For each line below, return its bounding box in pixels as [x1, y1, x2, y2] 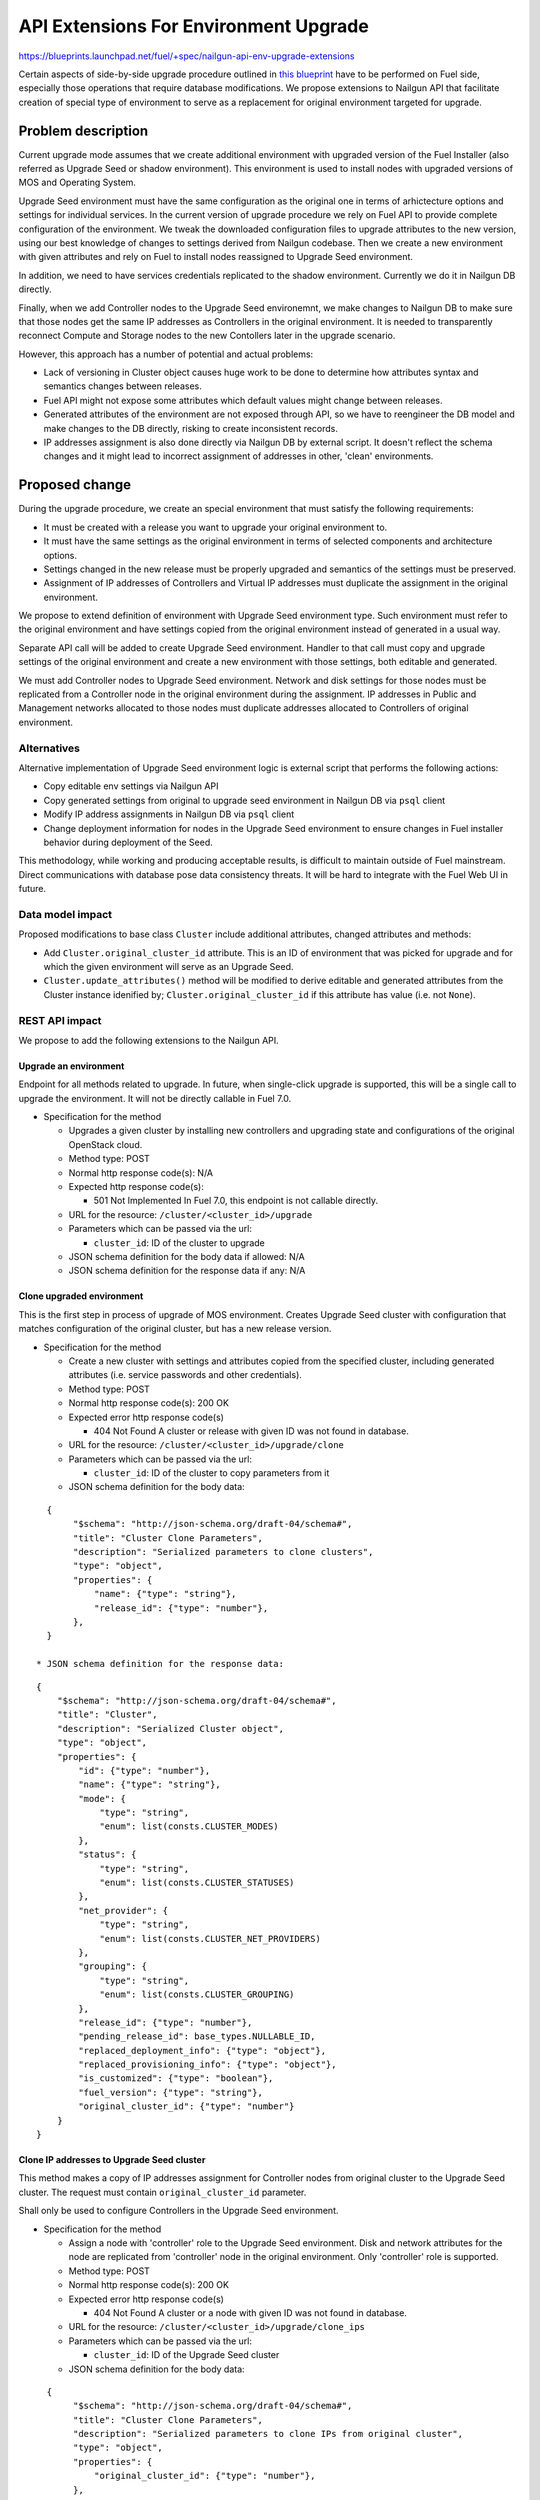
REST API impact [18, 1013, 102, 1027]
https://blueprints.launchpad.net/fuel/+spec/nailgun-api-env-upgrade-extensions [18, 50, 355, 62]
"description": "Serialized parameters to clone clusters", [73, 1546, 374, 1558]
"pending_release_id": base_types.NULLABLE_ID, [78, 2031, 316, 2042]
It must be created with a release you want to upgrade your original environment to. [43, 521, 388, 533]
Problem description [18, 122, 149, 139]
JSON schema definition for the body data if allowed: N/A [68, 1251, 305, 1262]
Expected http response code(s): [68, 1181, 204, 1193]
